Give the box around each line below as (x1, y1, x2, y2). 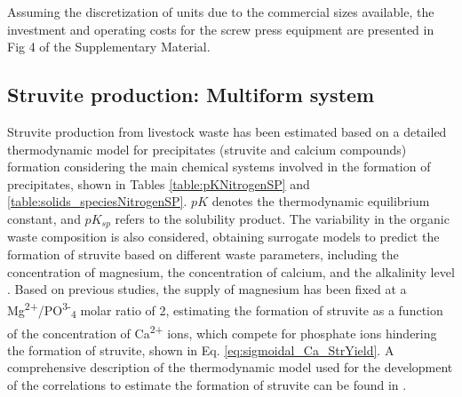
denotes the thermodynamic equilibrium (211, 192, 430, 210)
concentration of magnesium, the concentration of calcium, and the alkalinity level (7, 262, 455, 281)
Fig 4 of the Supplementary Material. (7, 37, 211, 56)
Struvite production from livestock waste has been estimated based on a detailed (7, 122, 447, 140)
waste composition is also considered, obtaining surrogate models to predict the (7, 227, 440, 246)
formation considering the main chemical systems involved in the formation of (7, 157, 431, 176)
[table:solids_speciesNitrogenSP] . (7, 192, 187, 210)
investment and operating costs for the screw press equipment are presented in (7, 20, 434, 38)
